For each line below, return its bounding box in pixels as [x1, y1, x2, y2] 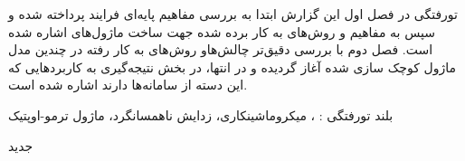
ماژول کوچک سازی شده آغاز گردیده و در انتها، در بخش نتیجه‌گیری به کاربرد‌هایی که [8, 57, 456, 76]
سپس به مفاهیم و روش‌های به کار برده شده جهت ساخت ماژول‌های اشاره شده [8, 22, 435, 41]
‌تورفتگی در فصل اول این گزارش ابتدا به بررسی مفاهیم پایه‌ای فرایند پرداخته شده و [8, 5, 458, 23]
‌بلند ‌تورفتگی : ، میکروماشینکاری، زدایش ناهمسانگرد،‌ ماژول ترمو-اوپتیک [8, 105, 394, 124]
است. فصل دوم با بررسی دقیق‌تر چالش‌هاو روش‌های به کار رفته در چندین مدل [8, 40, 433, 59]
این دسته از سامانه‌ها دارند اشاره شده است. [8, 75, 248, 94]
